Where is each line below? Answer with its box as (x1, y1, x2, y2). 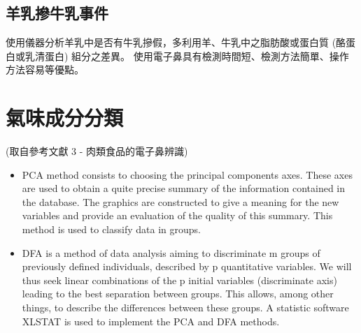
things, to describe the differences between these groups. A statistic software (22, 300, 349, 315)
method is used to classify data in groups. (22, 222, 201, 237)
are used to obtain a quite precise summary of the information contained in (22, 181, 346, 195)
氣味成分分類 (6, 103, 124, 132)
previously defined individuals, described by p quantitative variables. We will (22, 259, 352, 274)
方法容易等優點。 (6, 62, 84, 77)
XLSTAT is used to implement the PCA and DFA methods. (22, 313, 280, 328)
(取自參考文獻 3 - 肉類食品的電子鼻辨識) (6, 144, 188, 158)
